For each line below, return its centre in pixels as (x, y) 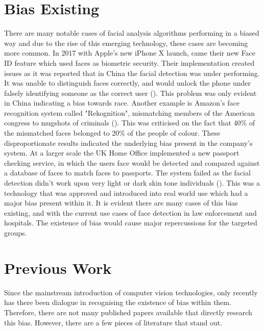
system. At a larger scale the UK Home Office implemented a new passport (122, 153)
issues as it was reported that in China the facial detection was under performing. (132, 73)
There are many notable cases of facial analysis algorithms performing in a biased (132, 33)
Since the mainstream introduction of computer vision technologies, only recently (131, 292)
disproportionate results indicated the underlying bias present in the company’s (128, 143)
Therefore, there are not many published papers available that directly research (128, 312)
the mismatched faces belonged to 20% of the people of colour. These (112, 133)
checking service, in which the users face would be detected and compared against (132, 162)
